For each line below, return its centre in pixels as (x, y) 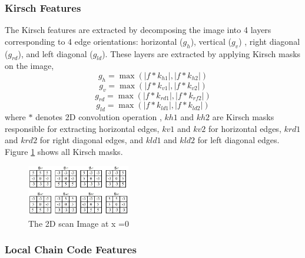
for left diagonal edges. (238, 140)
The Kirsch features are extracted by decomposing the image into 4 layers (138, 30)
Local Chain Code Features (71, 249)
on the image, (29, 66)
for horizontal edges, (245, 128)
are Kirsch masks (243, 117)
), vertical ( (211, 41)
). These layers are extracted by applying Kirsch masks (201, 53)
